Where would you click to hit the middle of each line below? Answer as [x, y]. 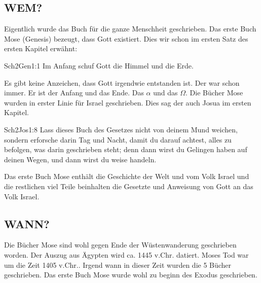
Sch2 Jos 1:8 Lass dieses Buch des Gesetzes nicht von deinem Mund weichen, [121, 129]
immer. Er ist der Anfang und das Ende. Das [74, 93]
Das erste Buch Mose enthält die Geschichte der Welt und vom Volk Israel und [127, 176]
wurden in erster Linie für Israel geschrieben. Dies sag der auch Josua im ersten [128, 102]
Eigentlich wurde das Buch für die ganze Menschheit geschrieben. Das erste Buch [130, 29]
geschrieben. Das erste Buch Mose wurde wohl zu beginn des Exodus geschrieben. [131, 275]
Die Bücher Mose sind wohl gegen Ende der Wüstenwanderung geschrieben [120, 245]
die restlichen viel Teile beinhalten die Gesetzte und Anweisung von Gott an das [129, 186]
